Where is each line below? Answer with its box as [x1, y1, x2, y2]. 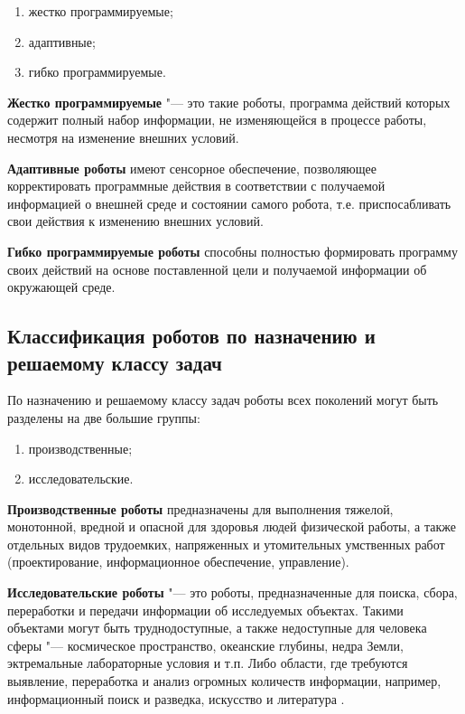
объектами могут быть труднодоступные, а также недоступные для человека [7, 618, 427, 637]
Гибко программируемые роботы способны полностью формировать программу [7, 241, 458, 260]
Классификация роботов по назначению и [7, 322, 376, 350]
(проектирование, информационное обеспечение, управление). [7, 552, 349, 571]
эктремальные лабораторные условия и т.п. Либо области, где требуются [7, 653, 408, 672]
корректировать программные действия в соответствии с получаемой [7, 176, 386, 195]
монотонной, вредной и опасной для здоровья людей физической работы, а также [7, 517, 456, 536]
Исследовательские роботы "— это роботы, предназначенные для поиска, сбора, [7, 583, 458, 602]
